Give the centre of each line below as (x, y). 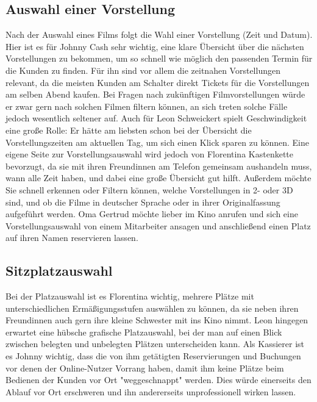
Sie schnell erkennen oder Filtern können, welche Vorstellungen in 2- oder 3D (149, 189)
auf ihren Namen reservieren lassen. (72, 238)
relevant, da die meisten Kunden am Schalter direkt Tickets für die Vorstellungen (158, 82)
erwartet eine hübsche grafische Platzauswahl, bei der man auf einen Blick (144, 332)
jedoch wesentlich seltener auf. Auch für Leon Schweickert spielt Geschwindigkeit (156, 118)
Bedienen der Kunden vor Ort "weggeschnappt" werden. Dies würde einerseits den (158, 380)
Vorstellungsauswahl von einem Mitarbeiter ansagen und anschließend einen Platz (158, 225)
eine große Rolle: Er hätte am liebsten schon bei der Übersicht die (129, 130)
